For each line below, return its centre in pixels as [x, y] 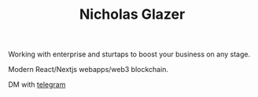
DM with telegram [37, 84]
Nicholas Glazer [132, 14]
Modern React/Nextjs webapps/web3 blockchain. [88, 70]
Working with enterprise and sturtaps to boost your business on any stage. [129, 54]
